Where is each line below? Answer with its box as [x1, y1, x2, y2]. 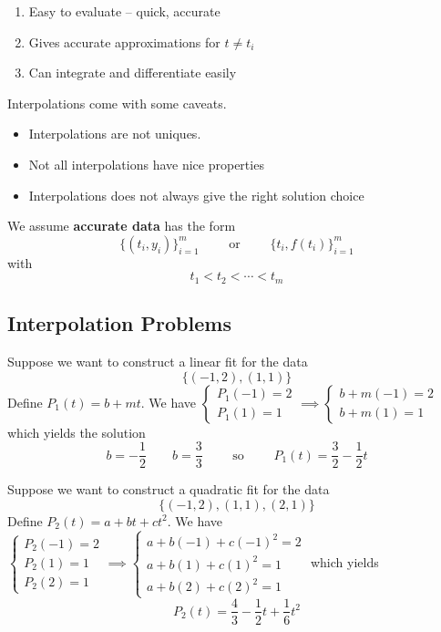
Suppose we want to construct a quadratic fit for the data [7, 480, 330, 499]
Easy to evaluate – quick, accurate [28, 2, 220, 20]
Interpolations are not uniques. [28, 124, 201, 143]
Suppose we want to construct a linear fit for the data [7, 352, 308, 370]
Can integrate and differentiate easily [28, 63, 237, 82]
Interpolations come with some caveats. [7, 93, 227, 112]
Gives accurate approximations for [28, 32, 220, 51]
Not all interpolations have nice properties [28, 154, 264, 173]
